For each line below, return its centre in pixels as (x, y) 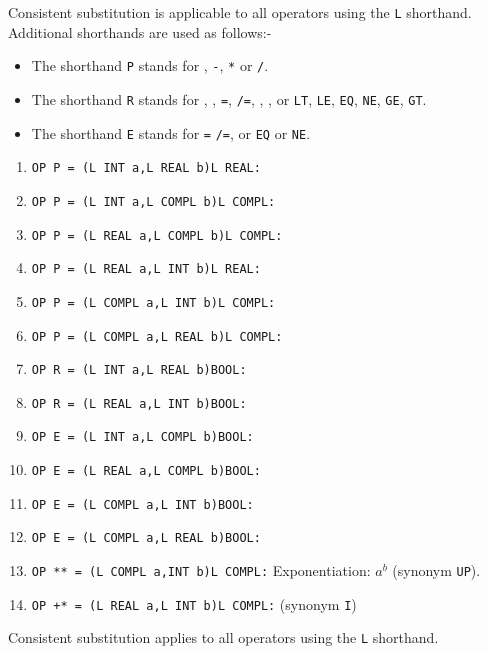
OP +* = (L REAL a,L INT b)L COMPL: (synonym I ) (194, 603)
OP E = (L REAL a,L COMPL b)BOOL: (146, 471)
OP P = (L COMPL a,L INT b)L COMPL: (153, 302)
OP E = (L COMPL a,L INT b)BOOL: (142, 504)
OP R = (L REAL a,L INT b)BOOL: (139, 403)
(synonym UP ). (436, 570)
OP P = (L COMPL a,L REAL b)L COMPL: (157, 336)
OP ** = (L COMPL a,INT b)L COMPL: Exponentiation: (201, 570)
